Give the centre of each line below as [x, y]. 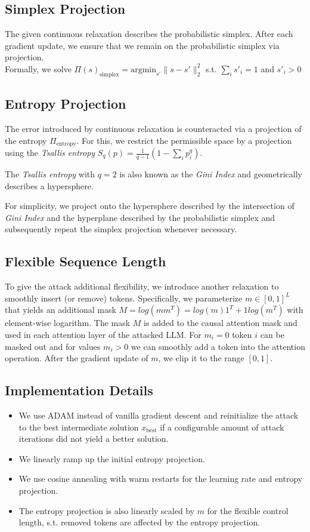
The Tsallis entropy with [50, 174]
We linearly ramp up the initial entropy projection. [112, 458]
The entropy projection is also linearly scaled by [107, 510]
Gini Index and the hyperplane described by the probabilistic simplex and [140, 217]
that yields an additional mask [61, 310]
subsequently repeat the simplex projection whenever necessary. [121, 229]
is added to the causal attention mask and [221, 323]
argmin [143, 70]
